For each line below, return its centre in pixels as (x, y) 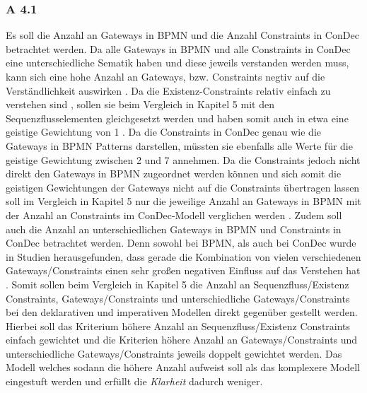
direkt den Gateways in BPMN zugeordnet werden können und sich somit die (174, 174)
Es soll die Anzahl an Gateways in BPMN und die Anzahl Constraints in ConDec (182, 35)
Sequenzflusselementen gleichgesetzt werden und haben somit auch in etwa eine (177, 118)
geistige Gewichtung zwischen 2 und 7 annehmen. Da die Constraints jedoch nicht (183, 159)
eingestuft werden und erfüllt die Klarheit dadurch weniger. (134, 381)
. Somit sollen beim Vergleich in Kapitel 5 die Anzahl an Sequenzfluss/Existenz (177, 284)
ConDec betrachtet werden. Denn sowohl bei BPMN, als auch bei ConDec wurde (181, 243)
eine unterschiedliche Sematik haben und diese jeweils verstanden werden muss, (177, 63)
